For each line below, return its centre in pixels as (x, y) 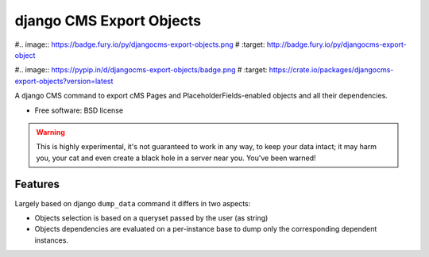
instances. (52, 240)
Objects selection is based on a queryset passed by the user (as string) (151, 217)
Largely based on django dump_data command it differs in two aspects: (133, 203)
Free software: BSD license (79, 110)
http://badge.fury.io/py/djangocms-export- (336, 44)
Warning (50, 132)
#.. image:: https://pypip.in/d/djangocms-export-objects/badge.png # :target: (141, 70)
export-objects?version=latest (64, 81)
